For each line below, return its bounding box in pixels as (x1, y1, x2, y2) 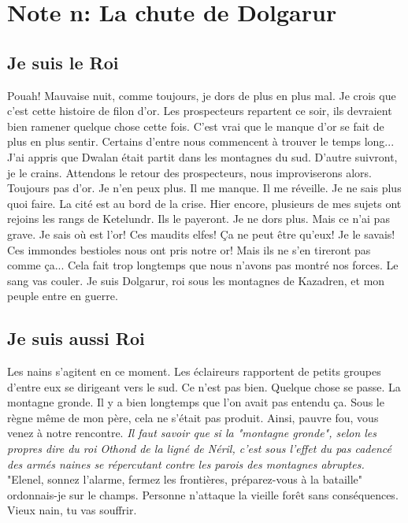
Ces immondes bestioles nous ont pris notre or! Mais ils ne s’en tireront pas (7, 241, 371, 258)
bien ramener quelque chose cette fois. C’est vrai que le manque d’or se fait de (7, 117, 384, 134)
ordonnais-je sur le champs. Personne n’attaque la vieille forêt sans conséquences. (7, 486, 399, 503)
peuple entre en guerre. (7, 287, 118, 304)
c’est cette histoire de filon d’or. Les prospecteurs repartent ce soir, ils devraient (7, 102, 392, 119)
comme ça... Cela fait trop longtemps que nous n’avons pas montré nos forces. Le (7, 257, 399, 273)
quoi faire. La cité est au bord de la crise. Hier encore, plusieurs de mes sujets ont (7, 195, 402, 211)
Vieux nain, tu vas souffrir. (7, 502, 137, 518)
